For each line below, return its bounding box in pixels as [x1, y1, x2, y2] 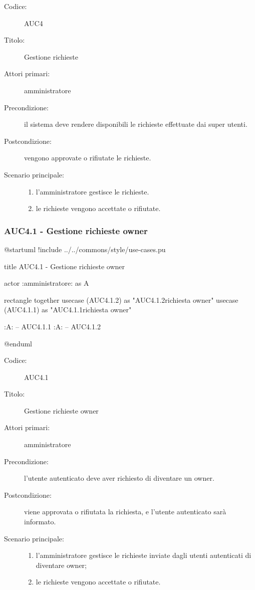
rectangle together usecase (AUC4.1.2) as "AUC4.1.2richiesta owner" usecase [4, 294, 238, 305]
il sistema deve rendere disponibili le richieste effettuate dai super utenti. [24, 119, 247, 129]
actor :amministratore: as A [4, 278, 89, 288]
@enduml [4, 338, 33, 348]
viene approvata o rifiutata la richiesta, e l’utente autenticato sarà [24, 506, 226, 517]
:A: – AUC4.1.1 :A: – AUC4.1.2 [4, 321, 101, 331]
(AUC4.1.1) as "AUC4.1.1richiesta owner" [4, 304, 132, 315]
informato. [24, 516, 56, 527]
